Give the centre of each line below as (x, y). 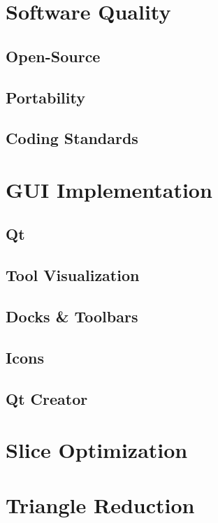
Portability (45, 97)
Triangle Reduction (100, 504)
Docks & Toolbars (72, 316)
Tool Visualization (73, 275)
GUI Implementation (109, 189)
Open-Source (53, 56)
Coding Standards (72, 138)
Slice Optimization (97, 450)
